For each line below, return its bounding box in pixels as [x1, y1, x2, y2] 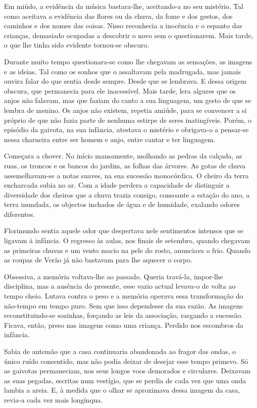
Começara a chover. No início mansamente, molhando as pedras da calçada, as [4, 151, 242, 161]
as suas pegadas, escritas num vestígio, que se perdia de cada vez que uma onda [4, 375, 246, 385]
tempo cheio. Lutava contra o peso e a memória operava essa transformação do [4, 291, 243, 301]
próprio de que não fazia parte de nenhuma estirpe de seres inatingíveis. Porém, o [4, 114, 252, 125]
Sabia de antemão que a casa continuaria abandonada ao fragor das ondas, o [4, 346, 236, 356]
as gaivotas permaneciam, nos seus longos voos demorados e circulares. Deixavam [4, 365, 251, 376]
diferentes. [4, 208, 35, 219]
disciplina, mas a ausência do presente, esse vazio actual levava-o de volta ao [4, 281, 236, 291]
